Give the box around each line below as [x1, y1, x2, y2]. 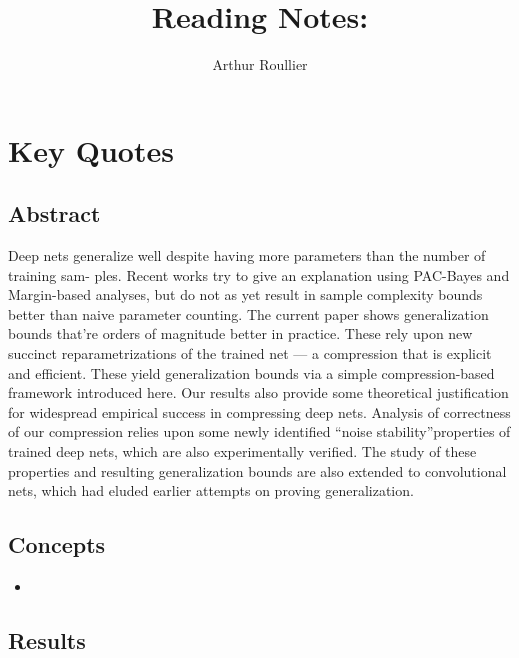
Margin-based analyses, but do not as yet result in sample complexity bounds [8, 284, 483, 305]
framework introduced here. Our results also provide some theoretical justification [8, 382, 509, 403]
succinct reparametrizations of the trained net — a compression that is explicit [8, 343, 492, 364]
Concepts [8, 529, 106, 560]
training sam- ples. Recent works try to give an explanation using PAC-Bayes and [8, 264, 510, 285]
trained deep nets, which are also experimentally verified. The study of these [8, 441, 477, 462]
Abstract [8, 198, 101, 229]
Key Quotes [8, 129, 174, 170]
